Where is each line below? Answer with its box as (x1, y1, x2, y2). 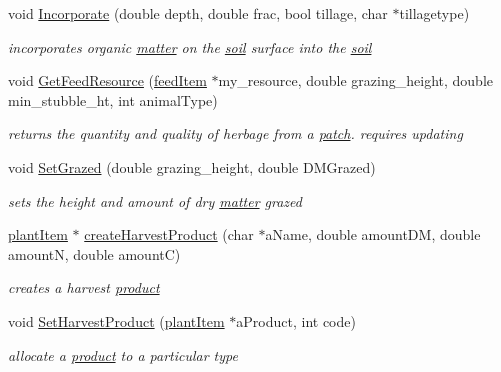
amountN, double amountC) (8, 243, 181, 264)
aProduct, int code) (236, 310, 356, 331)
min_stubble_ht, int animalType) (8, 89, 218, 110)
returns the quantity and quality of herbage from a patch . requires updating (8, 123, 463, 144)
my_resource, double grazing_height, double (218, 70, 493, 91)
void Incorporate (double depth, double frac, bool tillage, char (8, 3, 388, 23)
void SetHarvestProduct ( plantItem (8, 310, 225, 331)
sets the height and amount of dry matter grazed (8, 190, 302, 211)
